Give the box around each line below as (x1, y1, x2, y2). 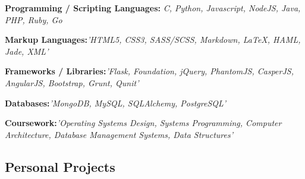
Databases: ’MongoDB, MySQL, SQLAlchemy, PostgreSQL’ (5, 96, 227, 109)
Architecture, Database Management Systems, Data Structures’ (5, 128, 234, 140)
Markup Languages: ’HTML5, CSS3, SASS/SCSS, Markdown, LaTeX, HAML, (5, 33, 301, 46)
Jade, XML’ (5, 45, 49, 57)
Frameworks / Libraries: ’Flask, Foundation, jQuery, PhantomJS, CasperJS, (5, 65, 294, 77)
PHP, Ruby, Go (5, 13, 62, 26)
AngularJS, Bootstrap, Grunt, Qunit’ (5, 76, 139, 89)
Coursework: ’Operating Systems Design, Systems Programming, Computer (5, 117, 282, 129)
